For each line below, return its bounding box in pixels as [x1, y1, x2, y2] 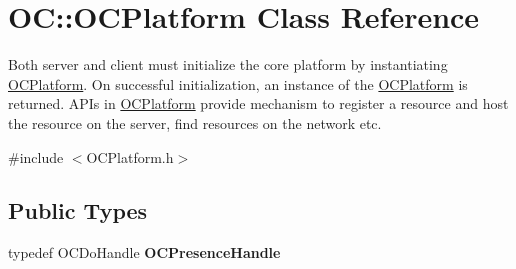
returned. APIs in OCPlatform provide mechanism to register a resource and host [8, 93, 509, 114]
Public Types [8, 195, 148, 226]
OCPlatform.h [86, 146, 174, 167]
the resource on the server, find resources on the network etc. [8, 112, 382, 133]
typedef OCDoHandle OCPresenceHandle [8, 242, 281, 263]
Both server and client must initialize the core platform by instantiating [8, 54, 448, 75]
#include [8, 146, 64, 167]
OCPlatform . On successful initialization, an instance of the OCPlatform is [8, 73, 468, 94]
